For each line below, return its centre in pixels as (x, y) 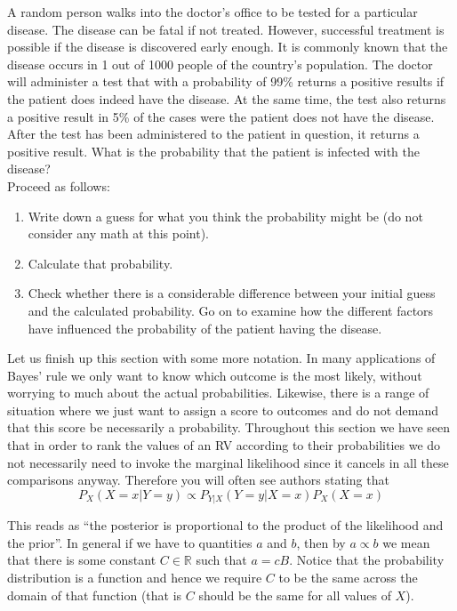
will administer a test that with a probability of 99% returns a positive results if (226, 81)
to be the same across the (348, 578)
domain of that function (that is (95, 595)
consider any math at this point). (119, 233)
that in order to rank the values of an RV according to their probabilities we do (224, 445)
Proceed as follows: (59, 185)
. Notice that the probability (367, 560)
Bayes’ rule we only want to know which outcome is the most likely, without (215, 375)
